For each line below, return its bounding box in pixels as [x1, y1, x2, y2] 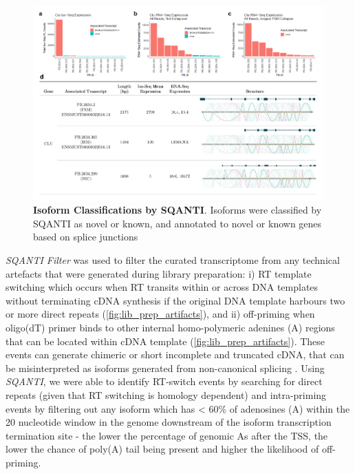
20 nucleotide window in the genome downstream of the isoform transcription [6, 415, 332, 429]
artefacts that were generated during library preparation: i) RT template [6, 266, 312, 280]
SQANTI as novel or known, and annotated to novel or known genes [33, 216, 322, 230]
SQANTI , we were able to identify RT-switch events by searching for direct [6, 374, 323, 389]
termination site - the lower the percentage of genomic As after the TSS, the [6, 428, 328, 442]
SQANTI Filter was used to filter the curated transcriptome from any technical [6, 253, 340, 267]
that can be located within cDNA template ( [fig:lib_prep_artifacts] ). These [6, 333, 325, 348]
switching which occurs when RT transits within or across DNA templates [6, 280, 319, 294]
